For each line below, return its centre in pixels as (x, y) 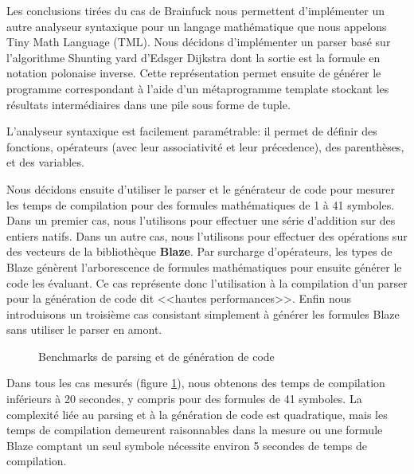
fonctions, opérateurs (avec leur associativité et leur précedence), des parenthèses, (205, 146)
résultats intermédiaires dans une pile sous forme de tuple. (148, 104)
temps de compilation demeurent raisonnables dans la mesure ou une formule (195, 430)
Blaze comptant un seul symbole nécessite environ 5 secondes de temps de (187, 445)
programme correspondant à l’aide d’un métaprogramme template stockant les (198, 88)
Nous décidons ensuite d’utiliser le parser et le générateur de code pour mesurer (201, 188)
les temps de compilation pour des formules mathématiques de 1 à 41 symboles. (201, 204)
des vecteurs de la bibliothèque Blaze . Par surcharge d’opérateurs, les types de (199, 251)
